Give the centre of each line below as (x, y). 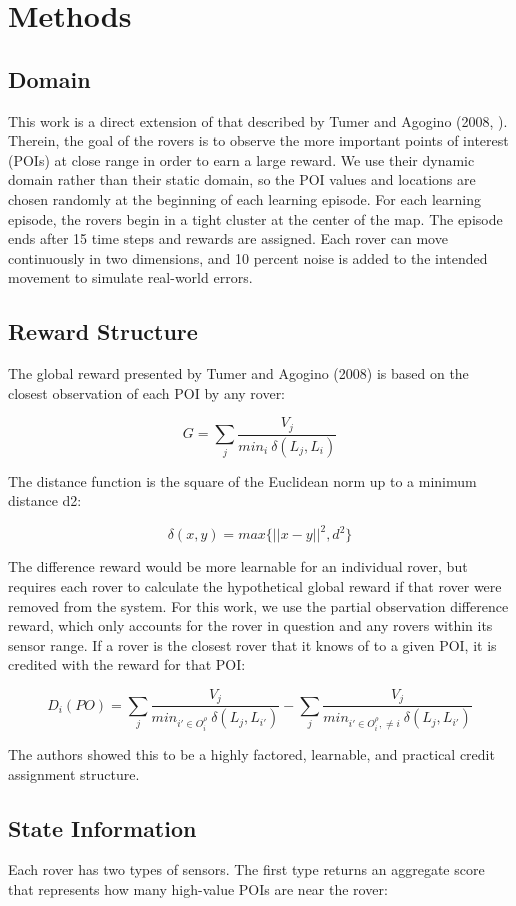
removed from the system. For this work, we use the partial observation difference (258, 605)
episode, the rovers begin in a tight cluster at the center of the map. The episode (255, 218)
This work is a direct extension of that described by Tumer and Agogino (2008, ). (258, 120)
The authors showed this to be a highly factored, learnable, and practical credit (251, 753)
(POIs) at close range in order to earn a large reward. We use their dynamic (241, 159)
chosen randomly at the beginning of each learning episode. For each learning (245, 198)
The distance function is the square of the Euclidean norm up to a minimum (242, 480)
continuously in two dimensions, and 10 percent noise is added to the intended (248, 257)
